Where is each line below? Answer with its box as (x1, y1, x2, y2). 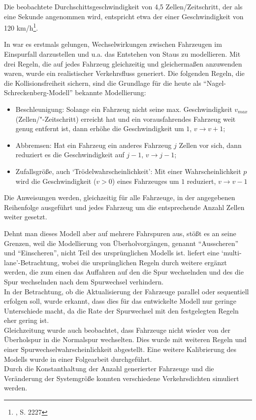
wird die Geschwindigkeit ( (15, 175, 96, 186)
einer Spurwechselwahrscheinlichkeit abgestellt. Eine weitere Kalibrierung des (4, 344, 237, 354)
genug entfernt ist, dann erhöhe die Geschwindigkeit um (15, 123, 184, 134)
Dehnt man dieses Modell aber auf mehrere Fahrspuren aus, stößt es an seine (4, 228, 236, 238)
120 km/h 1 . (4, 21, 38, 33)
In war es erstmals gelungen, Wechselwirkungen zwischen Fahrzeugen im (4, 39, 222, 49)
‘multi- (221, 247, 242, 258)
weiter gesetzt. (4, 211, 47, 222)
